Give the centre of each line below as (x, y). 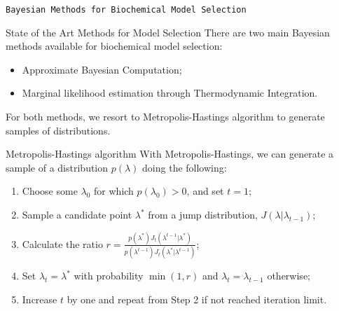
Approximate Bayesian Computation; (102, 69)
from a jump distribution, (203, 214)
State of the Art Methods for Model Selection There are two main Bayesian (168, 32)
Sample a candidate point (77, 214)
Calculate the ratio (62, 243)
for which (114, 191)
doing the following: (185, 167)
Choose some (50, 191)
